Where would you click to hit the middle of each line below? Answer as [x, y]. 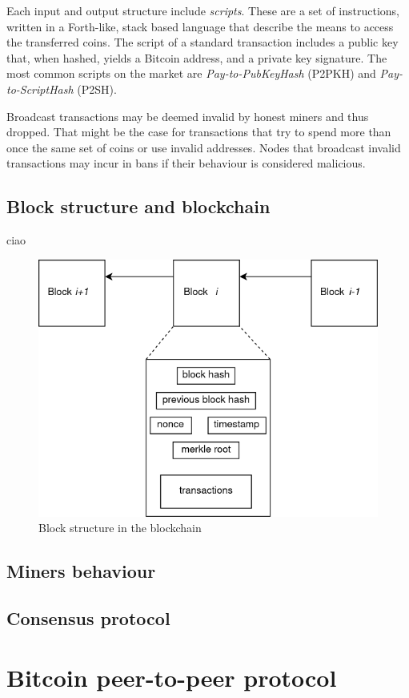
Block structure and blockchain [138, 206]
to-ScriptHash [40, 89]
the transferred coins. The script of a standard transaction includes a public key [202, 42]
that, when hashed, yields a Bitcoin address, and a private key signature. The [197, 57]
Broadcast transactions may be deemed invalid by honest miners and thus [188, 116]
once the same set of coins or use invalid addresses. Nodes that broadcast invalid [204, 147]
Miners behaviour [81, 571]
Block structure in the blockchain [120, 528]
